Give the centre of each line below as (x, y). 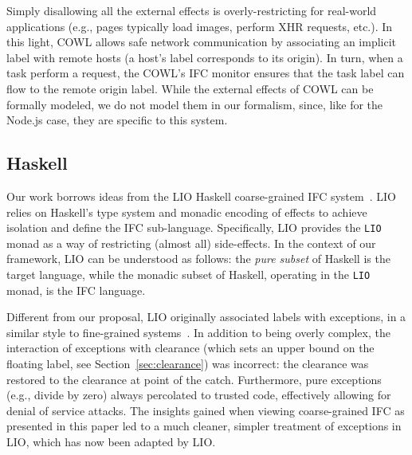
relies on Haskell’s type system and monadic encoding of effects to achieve (187, 212)
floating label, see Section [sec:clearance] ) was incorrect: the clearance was (188, 364)
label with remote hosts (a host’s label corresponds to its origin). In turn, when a (205, 57)
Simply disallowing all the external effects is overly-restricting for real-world (192, 10)
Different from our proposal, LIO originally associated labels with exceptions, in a (206, 317)
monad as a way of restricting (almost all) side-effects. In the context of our (191, 243)
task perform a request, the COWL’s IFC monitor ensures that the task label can (206, 73)
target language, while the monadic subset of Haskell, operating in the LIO (188, 274)
